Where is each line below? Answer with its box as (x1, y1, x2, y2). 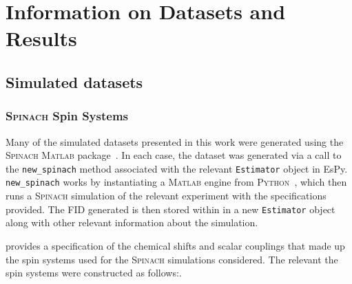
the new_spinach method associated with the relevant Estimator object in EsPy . (6, 161, 348, 175)
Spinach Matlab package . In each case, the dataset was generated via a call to (6, 148, 342, 162)
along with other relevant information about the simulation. (6, 215, 258, 230)
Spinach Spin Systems (6, 107, 129, 124)
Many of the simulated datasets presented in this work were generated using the (6, 134, 344, 149)
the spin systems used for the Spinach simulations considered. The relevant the (6, 252, 338, 266)
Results (6, 24, 77, 52)
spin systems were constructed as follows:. (6, 265, 182, 280)
